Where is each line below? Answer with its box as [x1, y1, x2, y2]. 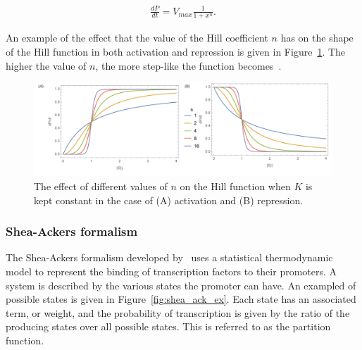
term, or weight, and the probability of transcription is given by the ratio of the [6, 305, 350, 320]
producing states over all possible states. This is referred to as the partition [6, 319, 331, 334]
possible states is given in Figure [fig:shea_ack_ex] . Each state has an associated [6, 292, 356, 306]
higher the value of [6, 58, 87, 73]
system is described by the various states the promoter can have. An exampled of [6, 277, 356, 292]
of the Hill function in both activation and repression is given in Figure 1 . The [6, 44, 346, 58]
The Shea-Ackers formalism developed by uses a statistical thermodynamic [6, 250, 333, 265]
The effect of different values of [34, 179, 168, 194]
